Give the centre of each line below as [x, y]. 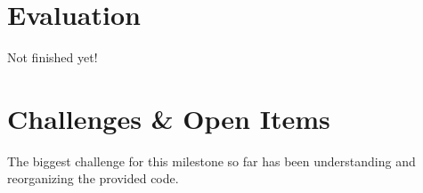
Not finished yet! [53, 57]
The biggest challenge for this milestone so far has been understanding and [211, 161]
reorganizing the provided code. [93, 178]
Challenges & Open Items [169, 118]
